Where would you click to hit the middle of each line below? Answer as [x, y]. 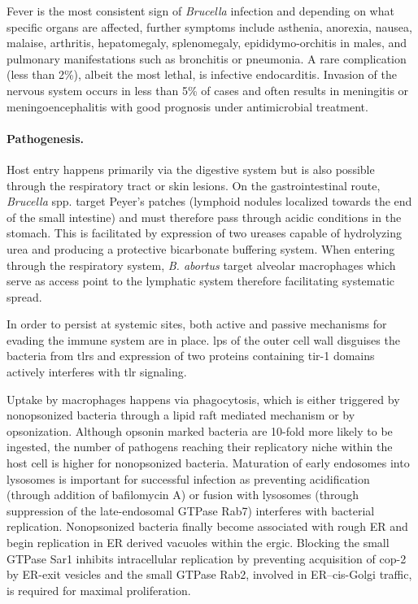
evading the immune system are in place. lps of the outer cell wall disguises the [203, 339]
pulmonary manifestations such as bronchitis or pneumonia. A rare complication [207, 58]
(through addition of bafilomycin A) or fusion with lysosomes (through [183, 495]
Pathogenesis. [46, 138]
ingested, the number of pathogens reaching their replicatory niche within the [200, 447]
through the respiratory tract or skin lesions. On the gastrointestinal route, [194, 185]
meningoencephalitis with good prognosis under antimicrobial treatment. [187, 106]
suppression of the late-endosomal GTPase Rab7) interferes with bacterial [191, 510]
